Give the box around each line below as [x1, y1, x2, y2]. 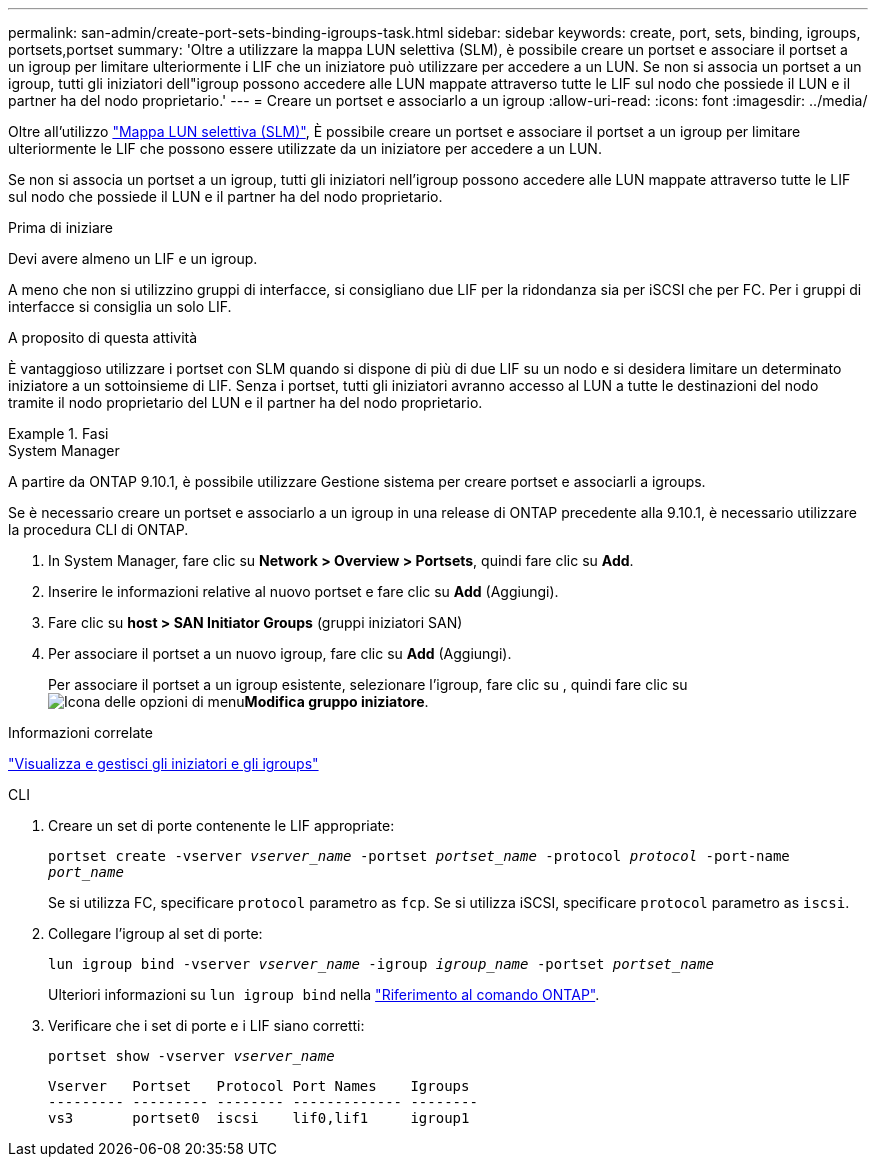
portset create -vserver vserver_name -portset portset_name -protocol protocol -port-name [48, 848, 790, 864]
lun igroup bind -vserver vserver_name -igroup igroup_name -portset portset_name [48, 956, 714, 972]
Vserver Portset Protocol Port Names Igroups [48, 1078, 470, 1094]
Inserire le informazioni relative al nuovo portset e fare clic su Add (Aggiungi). [48, 583, 559, 600]
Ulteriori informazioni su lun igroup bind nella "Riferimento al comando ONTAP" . [48, 986, 600, 1003]
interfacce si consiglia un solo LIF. [8, 298, 232, 315]
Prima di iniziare [8, 219, 113, 236]
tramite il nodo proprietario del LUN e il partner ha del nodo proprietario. [8, 394, 483, 411]
